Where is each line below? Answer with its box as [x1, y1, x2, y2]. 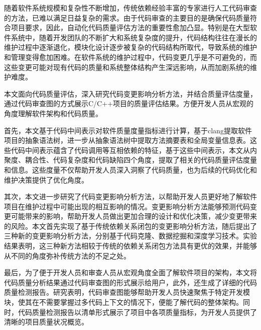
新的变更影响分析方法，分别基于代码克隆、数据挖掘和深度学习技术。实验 [18, 230, 257, 241]
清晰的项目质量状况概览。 [4, 316, 88, 327]
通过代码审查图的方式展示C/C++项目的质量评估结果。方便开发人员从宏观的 [4, 98, 253, 109]
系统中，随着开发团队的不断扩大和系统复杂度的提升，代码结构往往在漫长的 [11, 32, 257, 42]
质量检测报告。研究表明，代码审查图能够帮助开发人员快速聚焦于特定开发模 [4, 287, 250, 297]
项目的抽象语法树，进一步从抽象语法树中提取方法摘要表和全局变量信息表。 [4, 135, 250, 145]
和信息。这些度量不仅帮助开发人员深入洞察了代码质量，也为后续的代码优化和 [4, 164, 257, 175]
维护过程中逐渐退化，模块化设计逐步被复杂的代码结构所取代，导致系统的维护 [4, 42, 257, 52]
